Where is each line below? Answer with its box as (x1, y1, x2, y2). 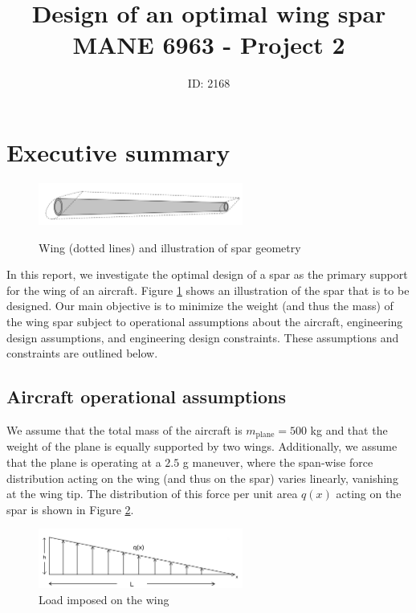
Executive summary (6, 135, 230, 168)
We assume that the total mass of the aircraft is (6, 421, 243, 438)
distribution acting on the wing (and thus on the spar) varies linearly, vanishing (6, 469, 398, 486)
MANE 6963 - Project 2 (72, 28, 345, 61)
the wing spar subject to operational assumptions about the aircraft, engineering (6, 313, 403, 329)
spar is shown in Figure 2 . (6, 501, 134, 517)
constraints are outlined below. (6, 345, 158, 362)
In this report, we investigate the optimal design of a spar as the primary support (6, 266, 408, 283)
